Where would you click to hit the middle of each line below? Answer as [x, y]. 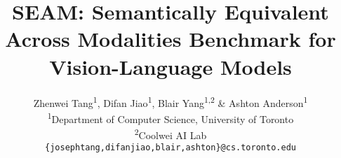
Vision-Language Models [170, 66]
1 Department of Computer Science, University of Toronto [170, 117]
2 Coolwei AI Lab [170, 134]
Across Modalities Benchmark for [170, 39]
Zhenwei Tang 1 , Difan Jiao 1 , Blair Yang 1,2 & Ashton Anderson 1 [170, 101]
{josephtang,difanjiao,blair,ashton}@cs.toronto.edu [170, 148]
